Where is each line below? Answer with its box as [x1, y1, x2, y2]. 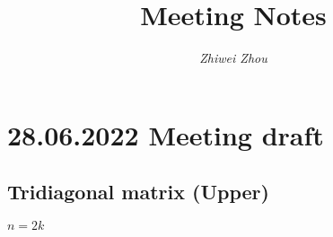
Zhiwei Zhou [199, 48, 267, 67]
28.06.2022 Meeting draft [7, 116, 324, 153]
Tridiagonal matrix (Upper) [7, 178, 269, 206]
